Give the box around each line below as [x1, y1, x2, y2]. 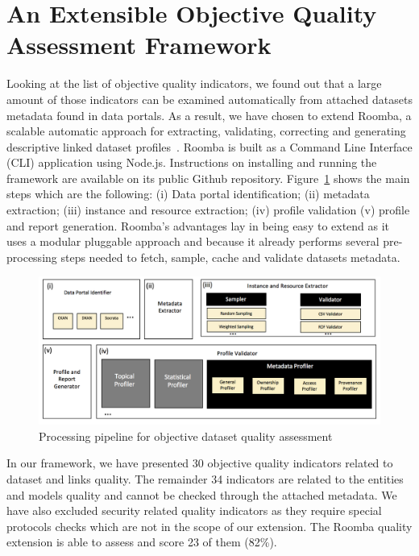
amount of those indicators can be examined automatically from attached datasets [6, 90, 413, 107]
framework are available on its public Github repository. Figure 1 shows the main [6, 169, 410, 186]
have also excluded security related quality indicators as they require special [6, 502, 382, 519]
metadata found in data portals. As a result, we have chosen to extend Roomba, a [6, 106, 412, 123]
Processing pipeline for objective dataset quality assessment [39, 427, 333, 444]
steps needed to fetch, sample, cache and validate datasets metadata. [60, 248, 400, 265]
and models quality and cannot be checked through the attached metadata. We [6, 486, 397, 503]
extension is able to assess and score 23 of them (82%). [6, 533, 277, 550]
